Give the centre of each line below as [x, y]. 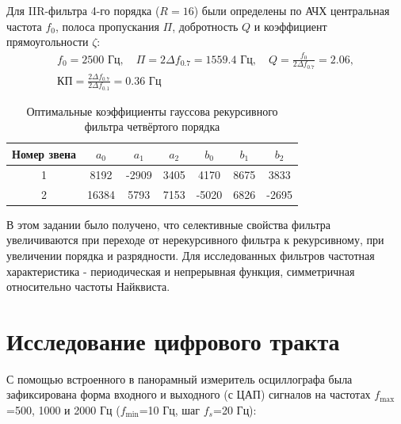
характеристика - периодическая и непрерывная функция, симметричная [181, 271]
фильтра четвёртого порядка [152, 126]
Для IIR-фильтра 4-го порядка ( [83, 10]
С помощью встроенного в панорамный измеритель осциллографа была [179, 378]
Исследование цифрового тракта [173, 340]
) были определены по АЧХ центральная [292, 10]
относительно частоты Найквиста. [88, 286]
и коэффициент [290, 26]
